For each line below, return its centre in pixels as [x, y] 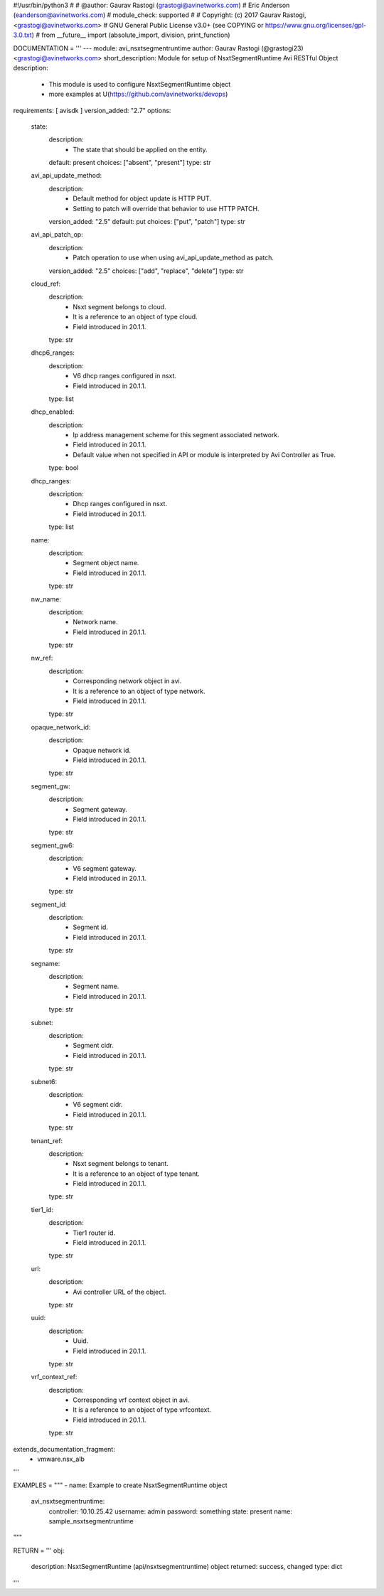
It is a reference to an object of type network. [139, 691]
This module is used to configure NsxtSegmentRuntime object [140, 84]
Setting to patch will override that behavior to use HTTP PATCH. [166, 208]
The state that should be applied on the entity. [140, 149]
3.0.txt [22, 35]
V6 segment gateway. [105, 868]
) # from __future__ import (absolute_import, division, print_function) [131, 35]
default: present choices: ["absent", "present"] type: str [130, 163]
